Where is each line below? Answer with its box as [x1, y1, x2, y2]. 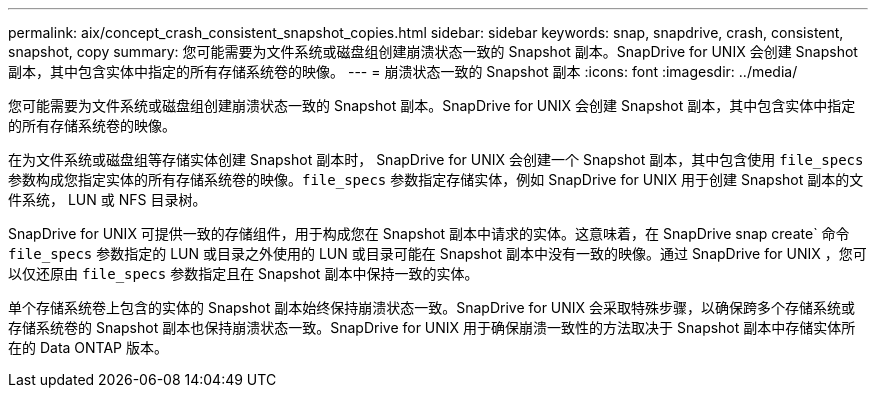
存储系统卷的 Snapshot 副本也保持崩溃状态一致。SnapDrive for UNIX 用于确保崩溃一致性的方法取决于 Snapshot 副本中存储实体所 [8, 319, 856, 336]
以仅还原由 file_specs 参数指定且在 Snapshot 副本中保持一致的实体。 [8, 265, 479, 282]
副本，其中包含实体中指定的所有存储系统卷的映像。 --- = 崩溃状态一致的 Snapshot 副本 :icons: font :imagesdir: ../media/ [8, 63, 798, 80]
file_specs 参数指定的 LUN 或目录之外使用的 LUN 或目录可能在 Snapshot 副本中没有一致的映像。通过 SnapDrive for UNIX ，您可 [8, 245, 867, 262]
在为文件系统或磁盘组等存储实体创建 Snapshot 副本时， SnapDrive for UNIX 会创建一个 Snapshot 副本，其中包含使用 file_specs [8, 151, 864, 168]
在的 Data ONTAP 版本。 [8, 339, 168, 356]
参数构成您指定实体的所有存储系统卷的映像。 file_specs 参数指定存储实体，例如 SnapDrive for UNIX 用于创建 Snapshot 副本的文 [8, 171, 864, 188]
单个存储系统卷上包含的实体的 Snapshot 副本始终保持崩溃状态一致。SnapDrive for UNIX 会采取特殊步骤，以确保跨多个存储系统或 [8, 299, 856, 316]
